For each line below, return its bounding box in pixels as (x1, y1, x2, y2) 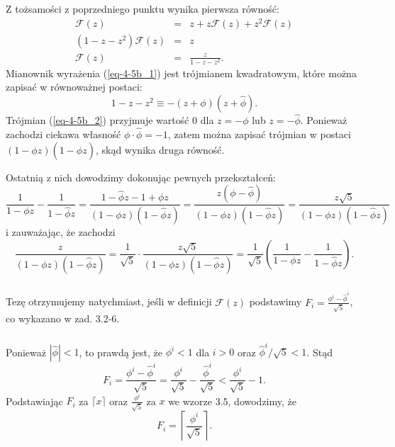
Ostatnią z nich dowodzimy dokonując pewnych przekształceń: (6, 169, 276, 184)
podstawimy (249, 294, 302, 309)
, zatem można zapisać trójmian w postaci (167, 127, 351, 142)
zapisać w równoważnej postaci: (6, 79, 143, 94)
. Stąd (306, 344, 333, 359)
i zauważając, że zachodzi (6, 225, 116, 239)
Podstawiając (6, 393, 63, 408)
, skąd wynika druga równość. (95, 142, 225, 157)
